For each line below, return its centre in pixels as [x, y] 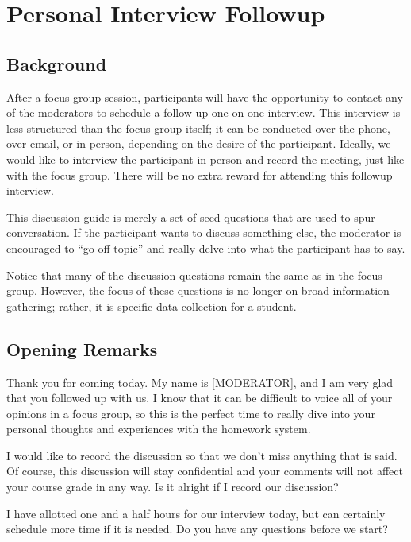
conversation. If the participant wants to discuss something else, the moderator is [204, 232]
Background [57, 63]
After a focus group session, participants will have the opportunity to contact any [205, 97]
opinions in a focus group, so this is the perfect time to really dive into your [191, 413]
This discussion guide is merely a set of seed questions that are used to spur [191, 217]
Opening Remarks [82, 348]
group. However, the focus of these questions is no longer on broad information [198, 290]
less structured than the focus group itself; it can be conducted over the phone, [198, 128]
